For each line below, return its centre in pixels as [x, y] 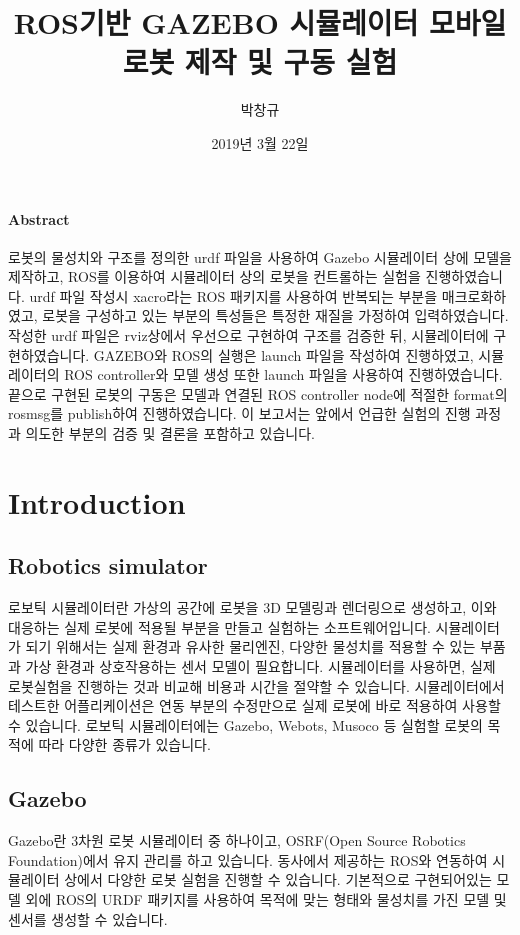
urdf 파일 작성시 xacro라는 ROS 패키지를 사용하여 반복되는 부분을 [233, 295]
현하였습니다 [47, 354]
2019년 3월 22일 [260, 142]
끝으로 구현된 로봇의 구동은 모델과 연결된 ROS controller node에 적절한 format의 [258, 393]
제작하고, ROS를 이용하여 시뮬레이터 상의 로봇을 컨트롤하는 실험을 [214, 276]
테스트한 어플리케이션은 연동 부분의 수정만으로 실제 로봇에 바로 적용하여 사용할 [254, 705]
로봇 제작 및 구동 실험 [260, 61]
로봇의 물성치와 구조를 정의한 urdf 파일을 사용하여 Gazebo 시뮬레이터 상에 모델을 [260, 256]
